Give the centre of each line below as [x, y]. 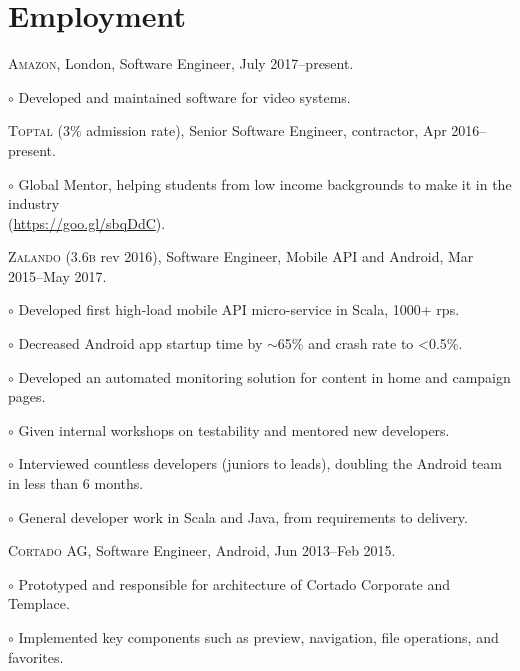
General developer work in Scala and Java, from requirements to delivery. [243, 516]
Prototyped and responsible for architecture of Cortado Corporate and [234, 583]
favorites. [36, 656]
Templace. [39, 603]
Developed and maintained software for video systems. [184, 96]
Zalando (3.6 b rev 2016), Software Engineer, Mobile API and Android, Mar [241, 256]
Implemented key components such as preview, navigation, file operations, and [258, 637]
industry [34, 203]
